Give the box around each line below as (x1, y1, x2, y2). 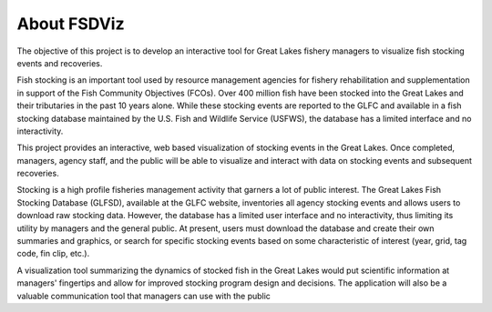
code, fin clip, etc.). (16, 248, 90, 259)
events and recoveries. (16, 57, 103, 68)
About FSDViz (16, 14, 125, 34)
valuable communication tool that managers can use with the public (16, 290, 271, 301)
